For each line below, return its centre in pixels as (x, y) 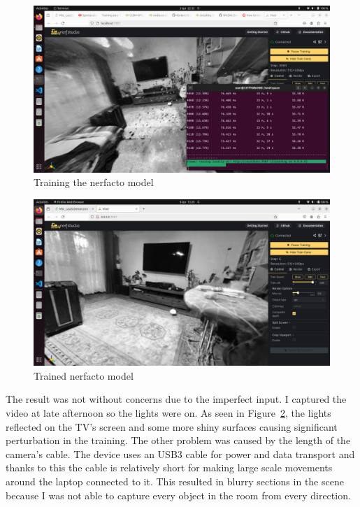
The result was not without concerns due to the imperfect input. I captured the (176, 399)
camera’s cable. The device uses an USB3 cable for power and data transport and (180, 454)
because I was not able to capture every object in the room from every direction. (178, 495)
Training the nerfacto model (94, 182)
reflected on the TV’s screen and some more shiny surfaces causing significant (172, 426)
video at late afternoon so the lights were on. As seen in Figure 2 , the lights (168, 412)
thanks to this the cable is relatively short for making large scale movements (169, 467)
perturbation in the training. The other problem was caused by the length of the (178, 440)
